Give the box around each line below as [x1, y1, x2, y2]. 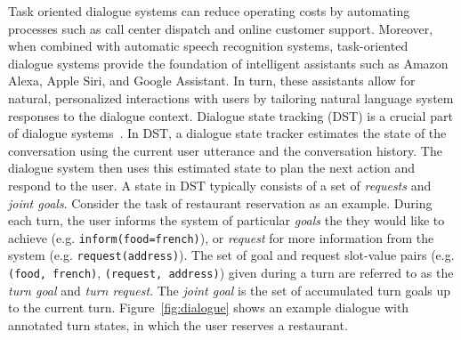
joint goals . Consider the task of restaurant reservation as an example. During [8, 193, 433, 212]
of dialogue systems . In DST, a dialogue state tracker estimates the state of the [8, 124, 447, 142]
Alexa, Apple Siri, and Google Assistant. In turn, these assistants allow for [8, 71, 416, 90]
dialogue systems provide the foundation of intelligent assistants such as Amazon [8, 53, 449, 72]
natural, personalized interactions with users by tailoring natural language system [8, 88, 454, 107]
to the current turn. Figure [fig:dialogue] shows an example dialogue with [8, 298, 409, 317]
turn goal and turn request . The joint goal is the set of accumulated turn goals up [8, 280, 451, 299]
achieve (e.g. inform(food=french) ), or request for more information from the [8, 228, 434, 247]
